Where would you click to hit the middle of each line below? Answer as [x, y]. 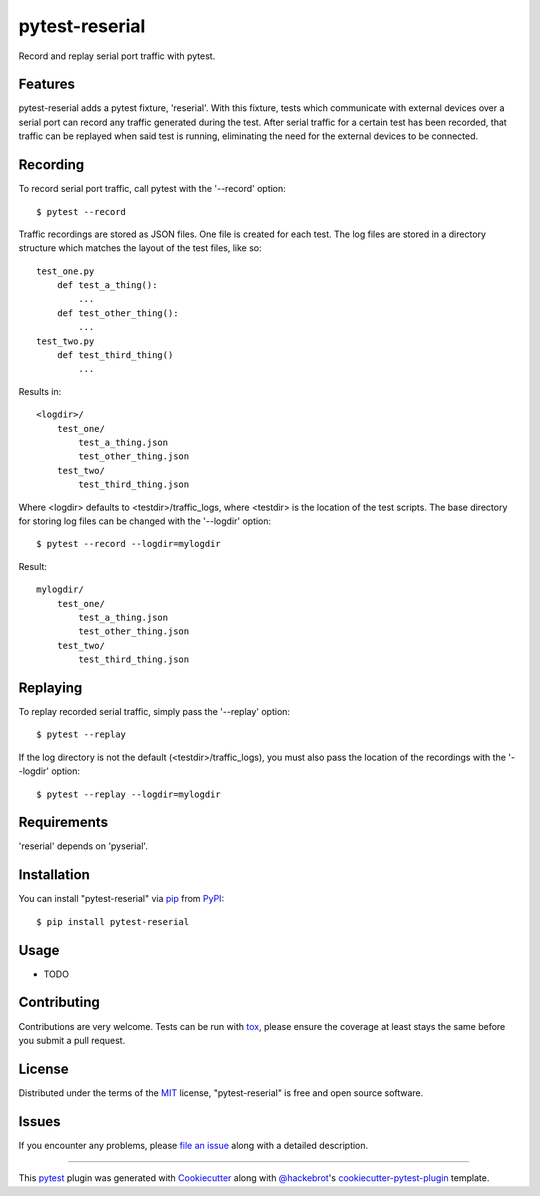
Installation [54, 875]
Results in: [40, 391]
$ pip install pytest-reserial [113, 921]
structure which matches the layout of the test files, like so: [140, 248]
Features [46, 84]
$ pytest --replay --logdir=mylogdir [129, 794]
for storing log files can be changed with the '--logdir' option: [145, 521]
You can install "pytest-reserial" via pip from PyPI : [121, 899]
